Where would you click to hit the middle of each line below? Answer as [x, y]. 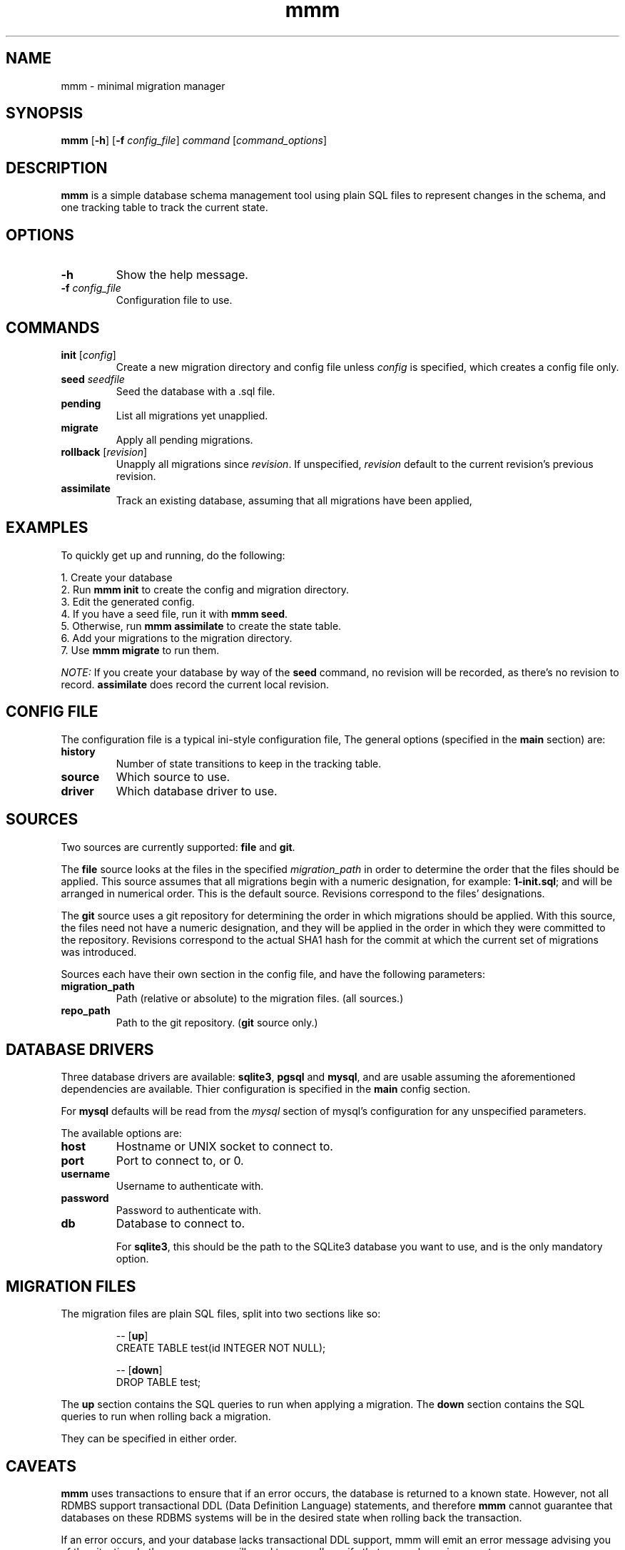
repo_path [86, 1010]
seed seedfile [93, 379]
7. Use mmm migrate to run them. [140, 650]
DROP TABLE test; [158, 1382]
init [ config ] [88, 355]
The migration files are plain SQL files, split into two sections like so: [221, 1314]
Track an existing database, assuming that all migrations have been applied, [294, 500]
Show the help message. [182, 275]
